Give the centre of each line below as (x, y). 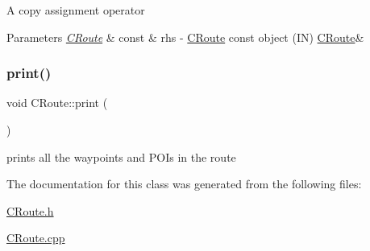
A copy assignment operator (76, 10)
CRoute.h (30, 210)
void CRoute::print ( (57, 103)
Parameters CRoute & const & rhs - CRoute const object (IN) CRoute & (185, 37)
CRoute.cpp (36, 238)
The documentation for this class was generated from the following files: (184, 184)
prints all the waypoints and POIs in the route (121, 156)
